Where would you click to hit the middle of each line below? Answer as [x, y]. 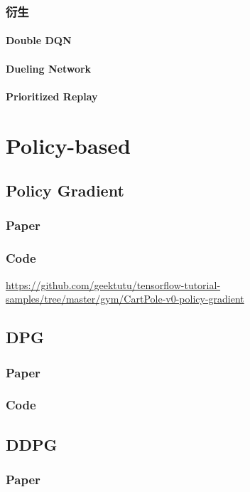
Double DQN [39, 40]
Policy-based [69, 145]
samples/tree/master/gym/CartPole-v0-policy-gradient [125, 299]
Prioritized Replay [52, 96]
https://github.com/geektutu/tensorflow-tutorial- [113, 284]
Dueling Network [49, 68]
